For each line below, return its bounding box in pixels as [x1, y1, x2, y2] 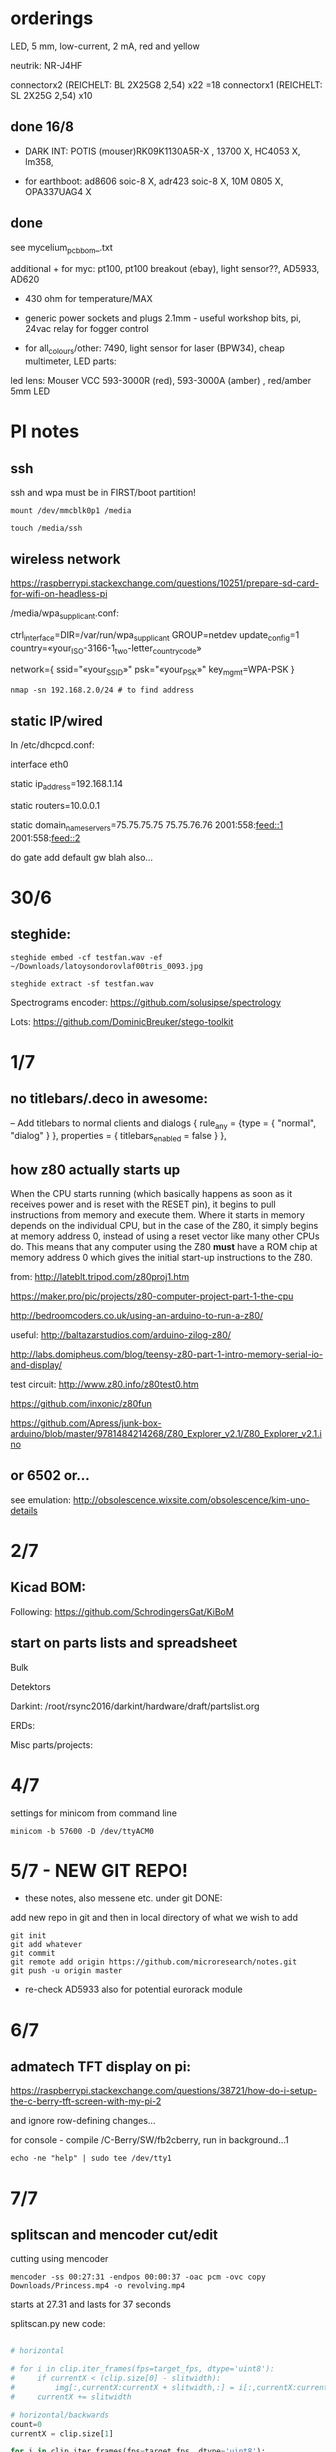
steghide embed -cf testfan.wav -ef [10, 952, 163, 962]
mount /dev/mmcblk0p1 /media [10, 506, 132, 516]
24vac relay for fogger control [24, 323, 149, 335]
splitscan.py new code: [10, 2318, 106, 2330]
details [10, 1504, 38, 1516]
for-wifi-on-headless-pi [10, 587, 108, 599]
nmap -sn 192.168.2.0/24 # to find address [10, 685, 195, 696]
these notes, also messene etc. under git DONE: [24, 1892, 223, 1904]
